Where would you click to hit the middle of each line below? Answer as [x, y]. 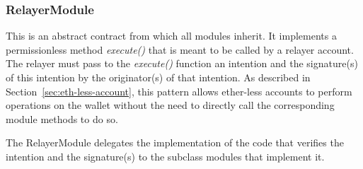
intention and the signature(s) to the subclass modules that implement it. [165, 156]
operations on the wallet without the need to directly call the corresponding [170, 105]
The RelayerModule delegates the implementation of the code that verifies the [175, 142]
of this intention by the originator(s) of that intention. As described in [158, 77]
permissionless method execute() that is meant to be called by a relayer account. [180, 49]
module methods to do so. [62, 118]
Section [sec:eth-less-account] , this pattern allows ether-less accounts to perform [179, 91]
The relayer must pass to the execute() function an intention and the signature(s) [182, 63]
